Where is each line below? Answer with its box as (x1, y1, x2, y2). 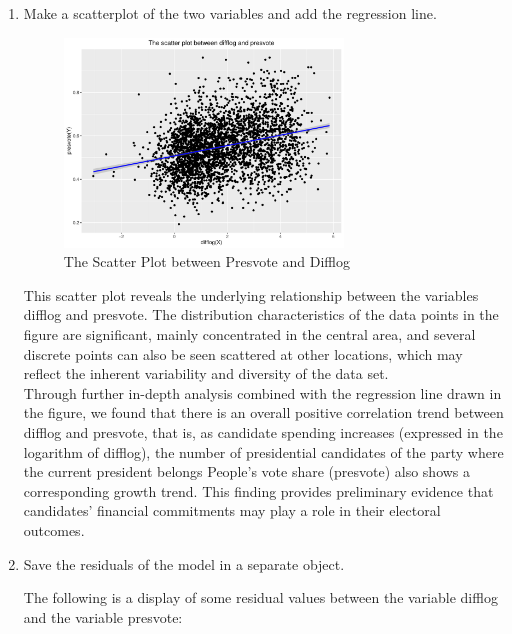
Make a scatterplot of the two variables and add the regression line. (23, 3, 437, 23)
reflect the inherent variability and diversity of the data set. (23, 363, 389, 384)
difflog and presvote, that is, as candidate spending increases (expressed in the (23, 422, 503, 443)
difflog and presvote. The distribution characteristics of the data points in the (23, 304, 499, 325)
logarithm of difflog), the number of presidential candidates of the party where (23, 441, 504, 462)
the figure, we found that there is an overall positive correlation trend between (23, 402, 504, 423)
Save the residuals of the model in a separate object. (23, 553, 345, 574)
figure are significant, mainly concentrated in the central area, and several (23, 324, 476, 345)
